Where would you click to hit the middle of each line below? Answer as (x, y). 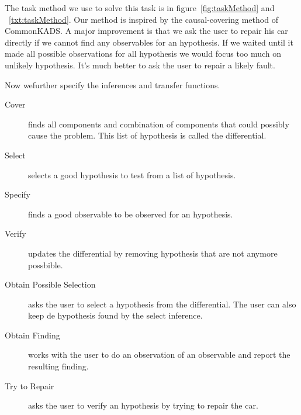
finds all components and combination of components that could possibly (159, 124)
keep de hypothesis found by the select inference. (115, 315)
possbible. (46, 264)
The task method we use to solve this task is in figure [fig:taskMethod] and (140, 8)
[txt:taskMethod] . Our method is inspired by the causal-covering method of (143, 19)
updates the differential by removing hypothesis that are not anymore (153, 253)
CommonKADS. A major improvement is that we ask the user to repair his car (146, 31)
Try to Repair (30, 385)
